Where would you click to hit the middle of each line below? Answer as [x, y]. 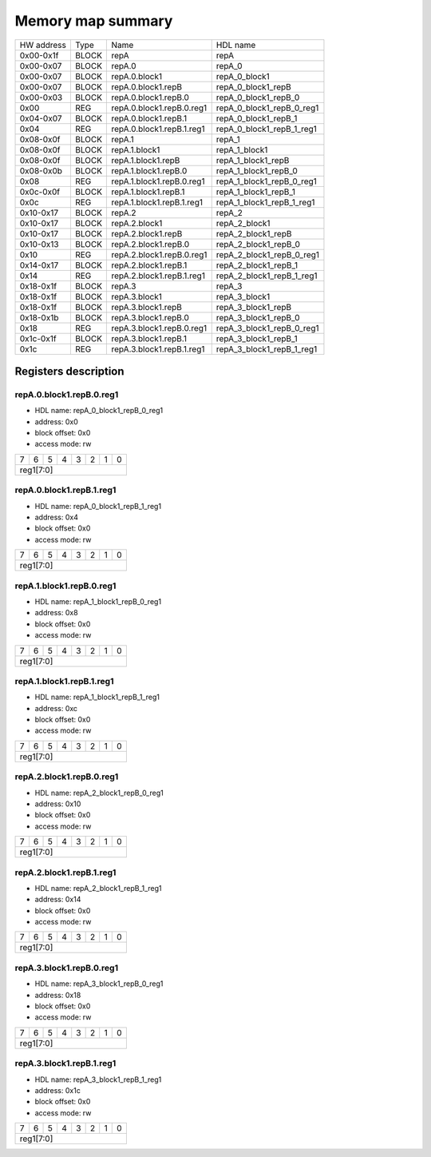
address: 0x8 [57, 613]
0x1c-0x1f [38, 338]
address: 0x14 [58, 900]
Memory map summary [94, 21]
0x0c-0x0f [40, 192]
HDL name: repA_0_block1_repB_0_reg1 [99, 411]
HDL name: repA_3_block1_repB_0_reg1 [99, 984]
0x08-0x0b [41, 170]
